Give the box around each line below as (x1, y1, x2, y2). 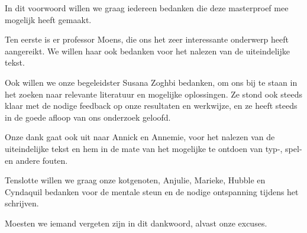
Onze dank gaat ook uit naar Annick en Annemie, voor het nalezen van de (5, 131, 275, 143)
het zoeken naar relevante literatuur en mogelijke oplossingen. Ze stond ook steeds (5, 88, 302, 100)
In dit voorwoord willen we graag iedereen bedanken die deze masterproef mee (5, 2, 289, 14)
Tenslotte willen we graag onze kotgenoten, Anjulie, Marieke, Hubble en (5, 174, 266, 186)
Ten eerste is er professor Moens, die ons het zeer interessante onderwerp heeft (5, 33, 289, 46)
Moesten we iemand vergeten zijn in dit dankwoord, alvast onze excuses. (5, 216, 267, 229)
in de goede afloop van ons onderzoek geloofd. (5, 111, 171, 123)
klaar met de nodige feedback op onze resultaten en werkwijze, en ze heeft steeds (5, 99, 298, 112)
